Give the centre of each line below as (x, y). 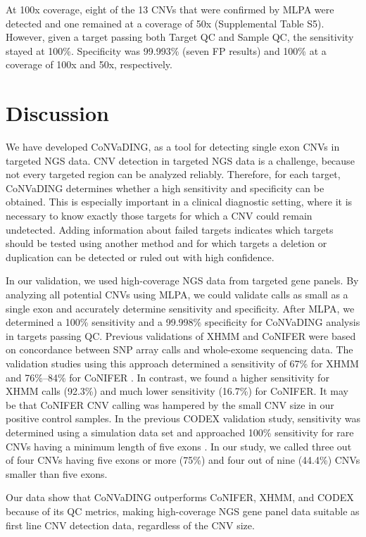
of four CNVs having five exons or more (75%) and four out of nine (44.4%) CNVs (183, 460)
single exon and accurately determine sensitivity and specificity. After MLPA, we (180, 308)
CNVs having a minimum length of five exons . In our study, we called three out (179, 446)
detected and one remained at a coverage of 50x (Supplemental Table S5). (165, 23)
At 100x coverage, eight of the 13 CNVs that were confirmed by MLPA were (170, 9)
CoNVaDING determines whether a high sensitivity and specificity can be (165, 188)
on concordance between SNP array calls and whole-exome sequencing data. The (179, 349)
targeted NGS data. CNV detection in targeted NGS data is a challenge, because (180, 160)
